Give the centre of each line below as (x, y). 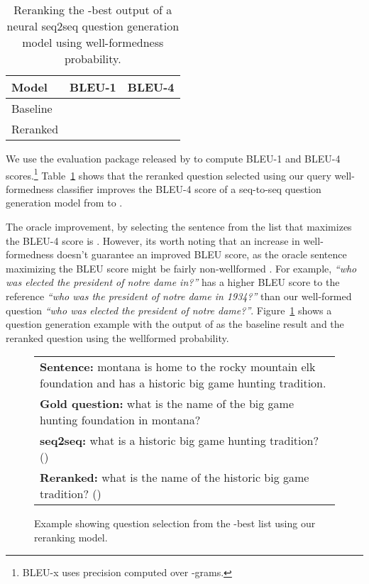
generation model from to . (64, 203)
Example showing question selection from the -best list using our (175, 523)
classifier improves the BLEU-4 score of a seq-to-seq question (189, 188)
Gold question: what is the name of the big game (167, 404)
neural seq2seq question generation (93, 26)
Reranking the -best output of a (93, 10)
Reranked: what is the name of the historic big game (175, 478)
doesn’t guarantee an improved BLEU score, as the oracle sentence (202, 254)
